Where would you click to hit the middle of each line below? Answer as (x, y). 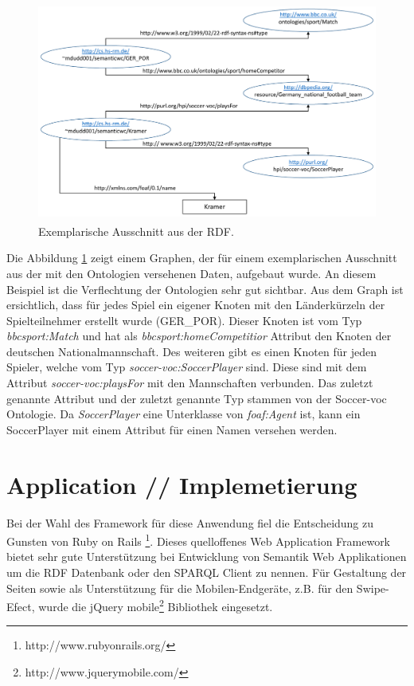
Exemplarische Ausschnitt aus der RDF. (136, 231)
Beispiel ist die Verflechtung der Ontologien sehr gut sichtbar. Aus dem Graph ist (205, 289)
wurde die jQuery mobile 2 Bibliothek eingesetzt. (156, 605)
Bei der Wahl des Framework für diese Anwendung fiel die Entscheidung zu (190, 522)
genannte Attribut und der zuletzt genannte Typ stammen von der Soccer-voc (197, 398)
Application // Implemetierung (182, 484)
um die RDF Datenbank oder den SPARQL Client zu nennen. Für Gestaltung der (207, 572)
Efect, (21, 606)
